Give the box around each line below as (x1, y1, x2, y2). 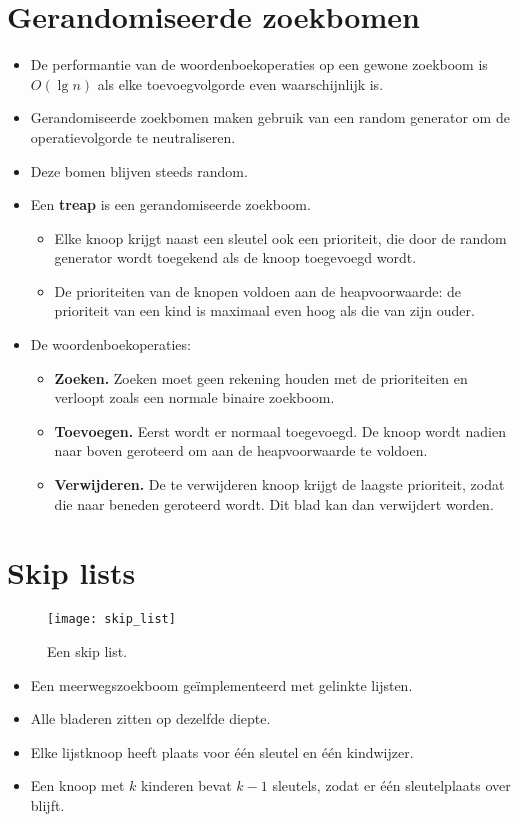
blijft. (30, 794, 65, 815)
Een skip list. (47, 641, 128, 661)
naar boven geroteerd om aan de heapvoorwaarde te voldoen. (54, 440, 428, 461)
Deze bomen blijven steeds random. (30, 160, 248, 181)
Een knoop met (30, 775, 125, 796)
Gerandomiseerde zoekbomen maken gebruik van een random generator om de (30, 107, 510, 128)
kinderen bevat (140, 775, 232, 796)
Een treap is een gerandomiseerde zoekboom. (30, 194, 311, 215)
